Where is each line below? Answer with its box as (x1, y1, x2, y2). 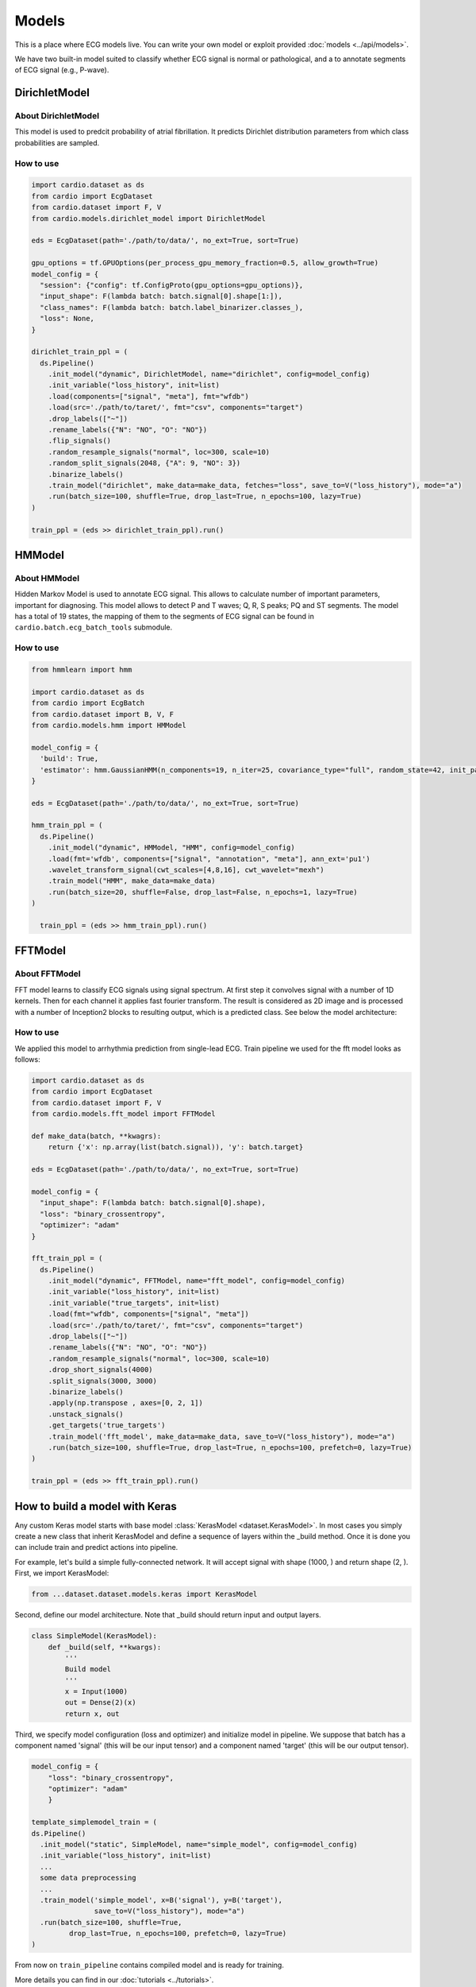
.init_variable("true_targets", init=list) (48, 1298, 220, 1307)
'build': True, (40, 754, 99, 763)
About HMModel (14, 572, 79, 583)
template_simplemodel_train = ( (31, 1818, 158, 1827)
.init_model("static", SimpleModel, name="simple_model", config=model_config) (40, 1840, 359, 1849)
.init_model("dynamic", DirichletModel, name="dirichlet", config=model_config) (48, 370, 370, 379)
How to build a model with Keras (14, 1499, 178, 1513)
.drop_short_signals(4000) (48, 1365, 154, 1374)
